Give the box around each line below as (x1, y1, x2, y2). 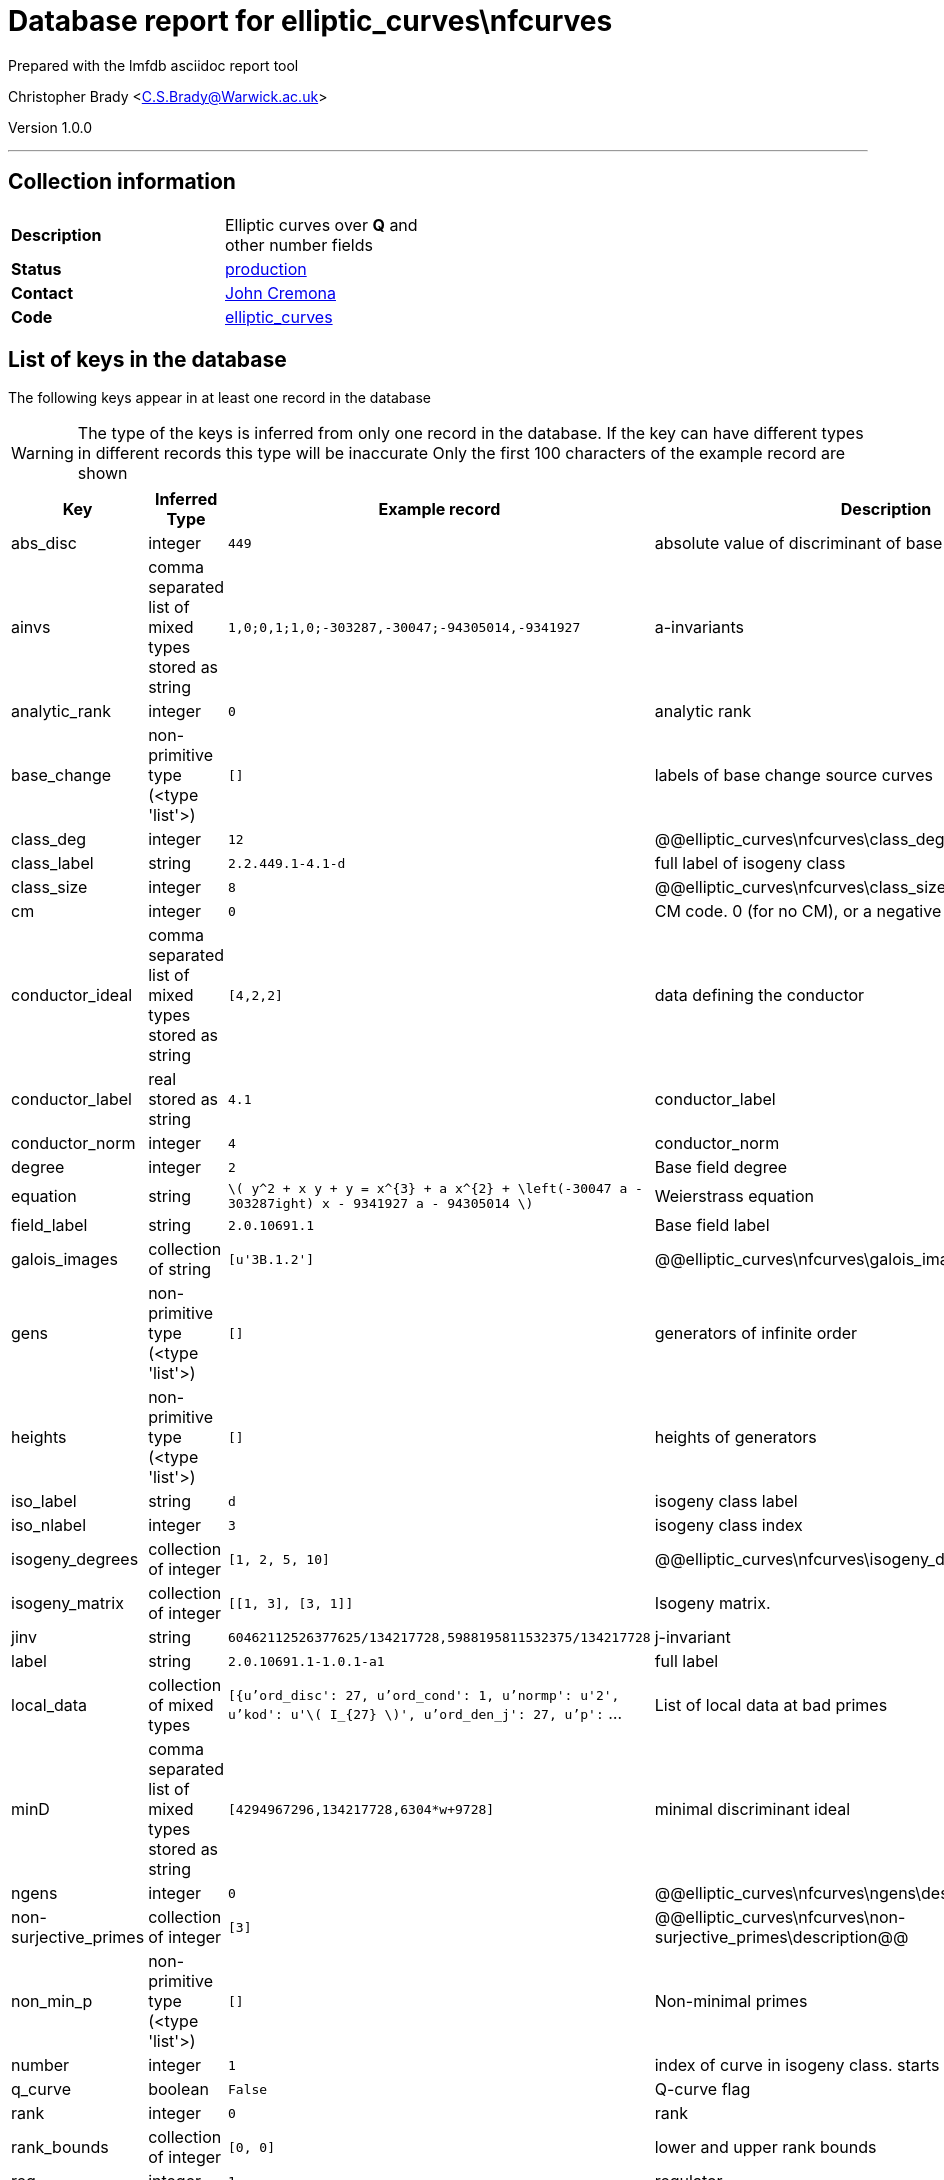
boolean (148, 2079, 209, 2100)
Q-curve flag (654, 2079, 751, 2100)
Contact (11, 282, 74, 303)
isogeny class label (654, 1491, 798, 1512)
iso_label (11, 1491, 77, 1512)
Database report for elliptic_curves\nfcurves (8, 4, 613, 38)
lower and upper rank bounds (654, 2137, 877, 2158)
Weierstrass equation (654, 1186, 814, 1207)
